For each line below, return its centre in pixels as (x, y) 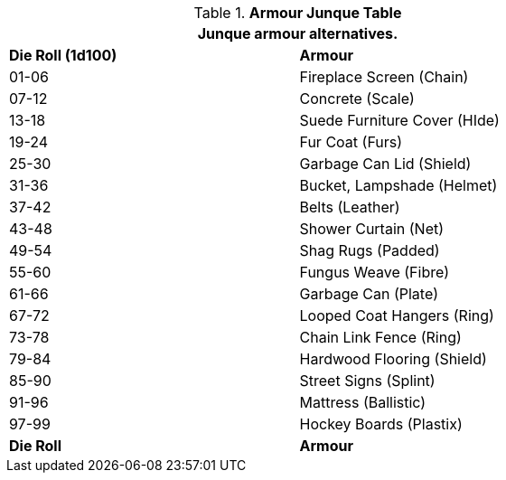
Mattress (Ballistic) (363, 402)
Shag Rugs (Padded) (370, 250)
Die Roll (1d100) (63, 55)
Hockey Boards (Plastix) (381, 424)
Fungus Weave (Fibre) (375, 272)
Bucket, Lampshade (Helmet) (398, 185)
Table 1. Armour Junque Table (298, 13)
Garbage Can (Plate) (369, 294)
